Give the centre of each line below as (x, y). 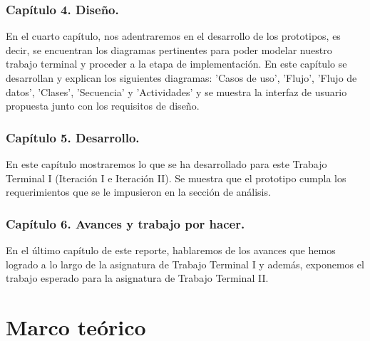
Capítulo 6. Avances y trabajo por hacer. (125, 223)
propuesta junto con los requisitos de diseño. (103, 106)
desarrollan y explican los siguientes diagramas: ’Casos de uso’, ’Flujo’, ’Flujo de (181, 78)
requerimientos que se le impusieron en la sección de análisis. (138, 192)
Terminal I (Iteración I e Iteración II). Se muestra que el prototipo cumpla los (176, 178)
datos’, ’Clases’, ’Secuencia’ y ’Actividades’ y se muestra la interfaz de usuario (176, 91)
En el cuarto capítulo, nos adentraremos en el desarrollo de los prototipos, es (173, 36)
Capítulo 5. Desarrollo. (73, 137)
